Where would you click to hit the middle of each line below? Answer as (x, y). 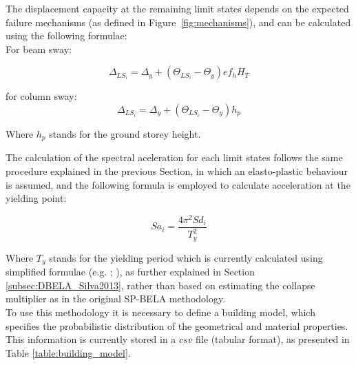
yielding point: (36, 198)
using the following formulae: (66, 35)
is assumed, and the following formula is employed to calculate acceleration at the (178, 184)
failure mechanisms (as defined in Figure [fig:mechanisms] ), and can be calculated (178, 22)
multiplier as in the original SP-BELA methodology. (116, 299)
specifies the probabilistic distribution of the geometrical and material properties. (177, 325)
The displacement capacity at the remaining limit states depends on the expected (177, 8)
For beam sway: (39, 49)
